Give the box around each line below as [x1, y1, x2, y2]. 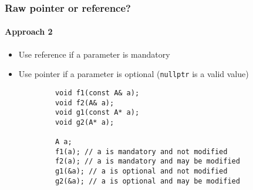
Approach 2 [5, 25, 53, 38]
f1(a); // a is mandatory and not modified [55, 147, 228, 156]
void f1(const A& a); [55, 88, 140, 97]
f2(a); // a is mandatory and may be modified [55, 157, 240, 166]
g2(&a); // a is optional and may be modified [55, 176, 240, 185]
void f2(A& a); [55, 98, 114, 107]
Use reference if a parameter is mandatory [18, 48, 170, 60]
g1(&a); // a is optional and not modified [55, 167, 228, 176]
